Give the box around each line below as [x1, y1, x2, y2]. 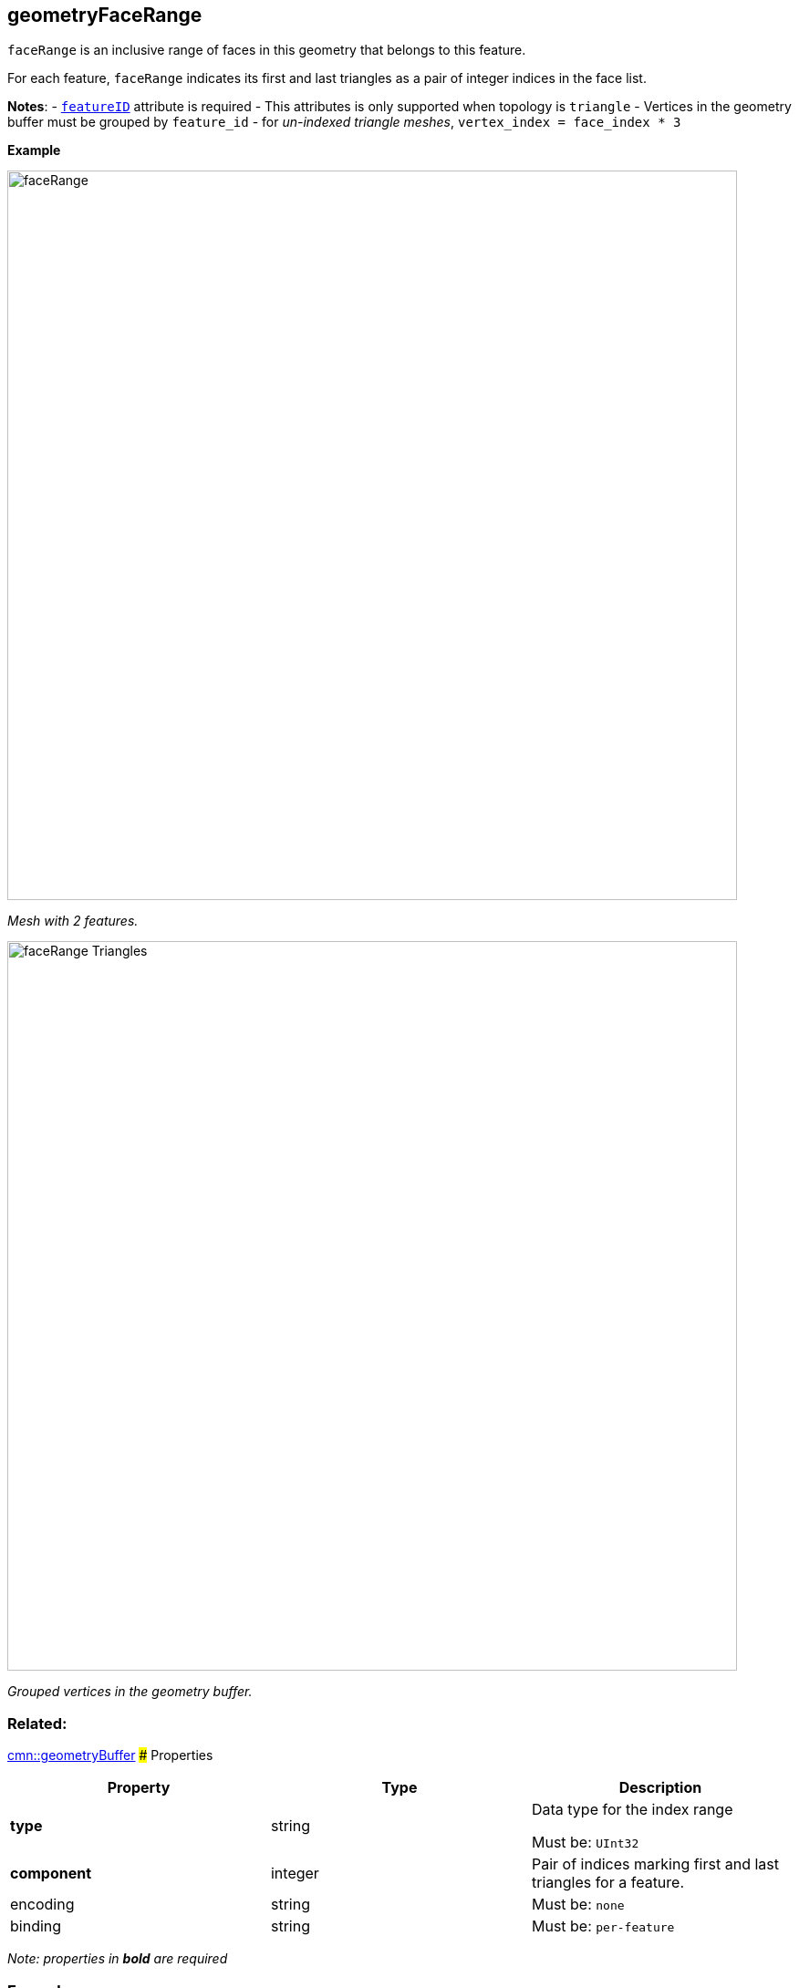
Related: [7, 1714, 67, 1733]
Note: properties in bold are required [7, 1951, 228, 1967]
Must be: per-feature [531, 1917, 675, 1936]
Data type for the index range [531, 1800, 733, 1819]
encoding [10, 1895, 75, 1914]
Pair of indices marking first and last [531, 1855, 779, 1874]
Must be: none [531, 1895, 625, 1914]
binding [10, 1917, 62, 1936]
